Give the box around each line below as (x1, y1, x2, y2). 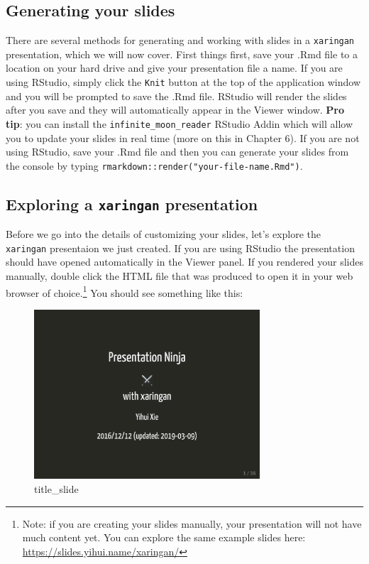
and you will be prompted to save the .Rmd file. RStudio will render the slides (6, 88, 347, 103)
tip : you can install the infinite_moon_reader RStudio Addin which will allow (6, 116, 353, 131)
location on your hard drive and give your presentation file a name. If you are (6, 60, 343, 75)
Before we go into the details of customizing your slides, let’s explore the (6, 227, 321, 242)
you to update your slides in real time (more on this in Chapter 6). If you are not (6, 130, 360, 145)
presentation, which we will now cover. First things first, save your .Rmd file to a (6, 46, 358, 61)
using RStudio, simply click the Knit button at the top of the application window (6, 75, 360, 90)
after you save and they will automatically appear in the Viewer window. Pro (6, 102, 345, 117)
